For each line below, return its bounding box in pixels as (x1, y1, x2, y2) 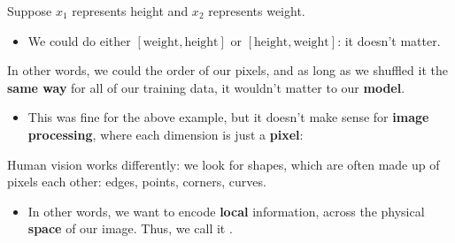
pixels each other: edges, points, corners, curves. (7, 172, 266, 191)
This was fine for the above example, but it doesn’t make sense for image (27, 108, 429, 126)
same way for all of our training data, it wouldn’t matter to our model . (7, 78, 405, 96)
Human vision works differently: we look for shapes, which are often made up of (7, 155, 440, 173)
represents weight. (208, 2, 305, 19)
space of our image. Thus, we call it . (27, 219, 233, 238)
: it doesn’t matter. (337, 31, 441, 49)
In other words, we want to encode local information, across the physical (27, 201, 425, 220)
